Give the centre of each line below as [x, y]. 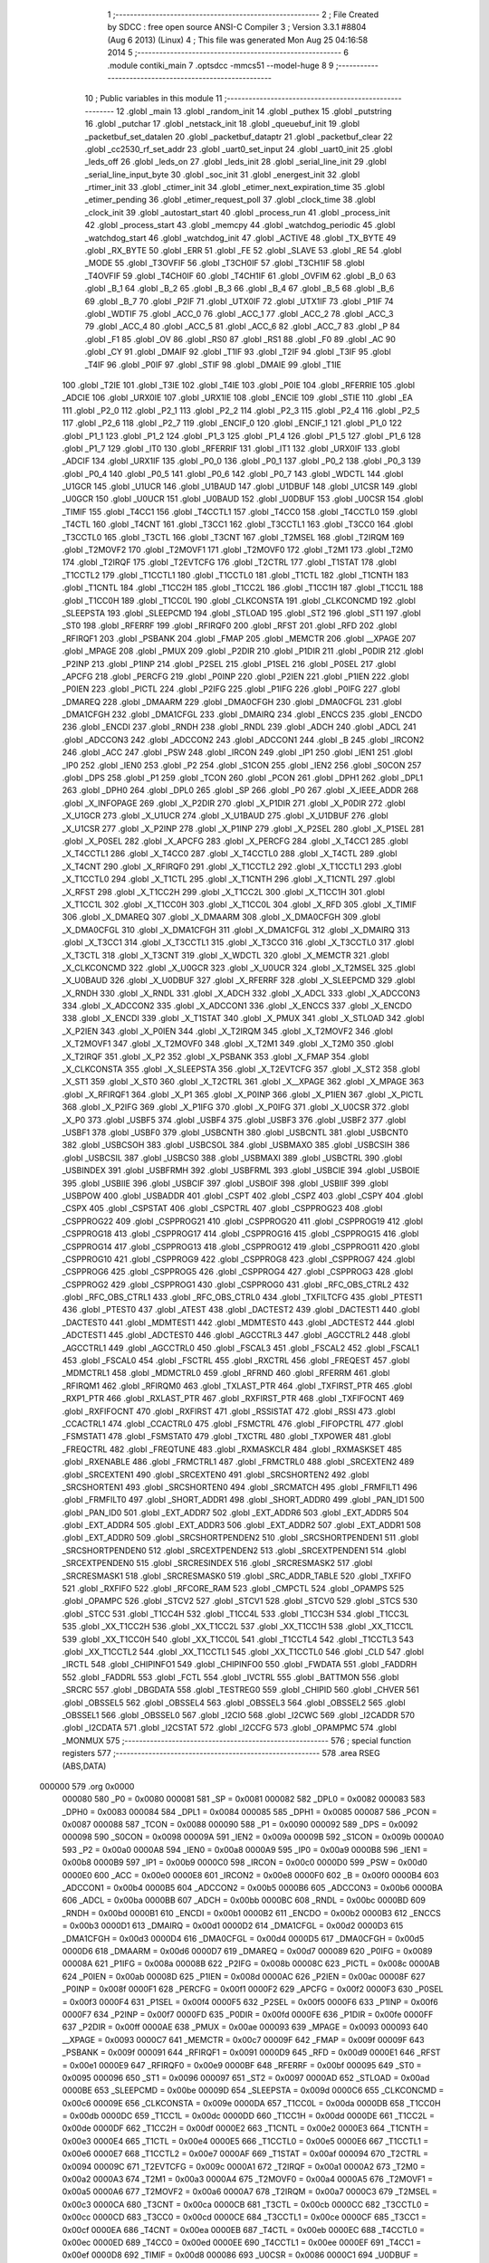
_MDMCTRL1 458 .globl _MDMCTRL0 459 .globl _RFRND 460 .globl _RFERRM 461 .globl [226, 1373]
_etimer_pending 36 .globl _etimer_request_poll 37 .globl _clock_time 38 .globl [230, 200]
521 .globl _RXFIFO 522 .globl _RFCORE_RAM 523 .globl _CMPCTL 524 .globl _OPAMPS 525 [233, 1589]
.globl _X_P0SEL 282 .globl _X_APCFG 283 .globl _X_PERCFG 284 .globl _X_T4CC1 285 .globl [235, 841]
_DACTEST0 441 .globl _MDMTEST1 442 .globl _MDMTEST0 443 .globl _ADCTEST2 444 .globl [239, 1322]
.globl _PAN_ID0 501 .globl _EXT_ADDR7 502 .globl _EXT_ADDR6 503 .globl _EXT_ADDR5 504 [235, 1513]
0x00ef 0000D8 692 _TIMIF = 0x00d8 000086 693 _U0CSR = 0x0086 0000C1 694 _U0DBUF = [240, 2255]
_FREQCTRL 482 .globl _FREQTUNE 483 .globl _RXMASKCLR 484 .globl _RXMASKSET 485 [232, 1449]
